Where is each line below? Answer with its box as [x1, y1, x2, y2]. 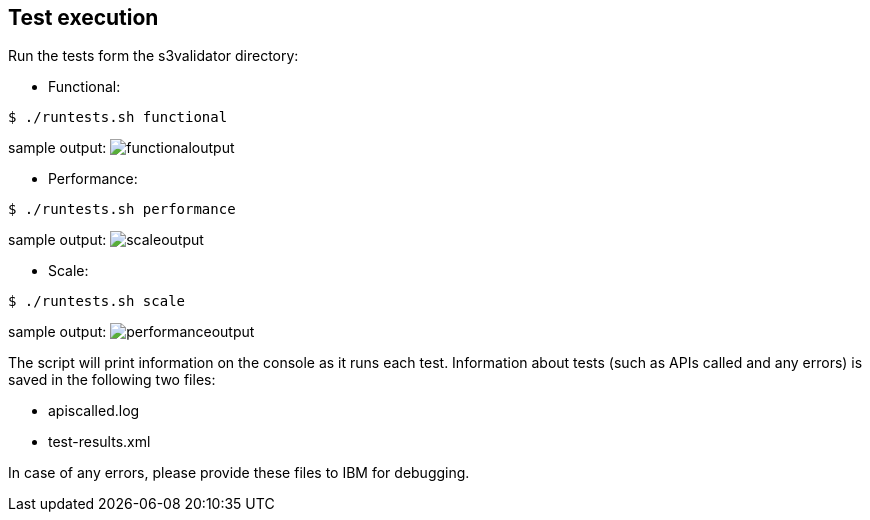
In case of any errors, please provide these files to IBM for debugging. [8, 464, 470, 482]
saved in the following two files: [8, 371, 216, 389]
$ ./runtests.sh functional [8, 109, 228, 126]
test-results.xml [48, 433, 151, 451]
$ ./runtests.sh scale [8, 293, 186, 310]
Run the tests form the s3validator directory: [8, 47, 299, 65]
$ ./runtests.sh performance [8, 201, 236, 218]
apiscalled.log [48, 402, 140, 420]
